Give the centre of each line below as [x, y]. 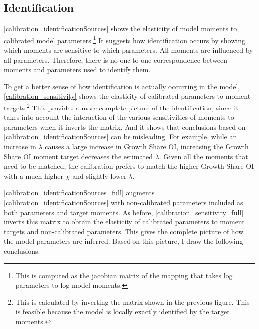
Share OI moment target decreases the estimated [78, 156]
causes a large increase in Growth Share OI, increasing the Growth [147, 147]
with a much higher [34, 175]
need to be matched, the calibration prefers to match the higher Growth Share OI [129, 166]
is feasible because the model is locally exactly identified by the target [123, 311]
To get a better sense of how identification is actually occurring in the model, [122, 86]
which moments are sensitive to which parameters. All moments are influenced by [129, 50]
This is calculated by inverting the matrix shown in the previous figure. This [132, 301]
